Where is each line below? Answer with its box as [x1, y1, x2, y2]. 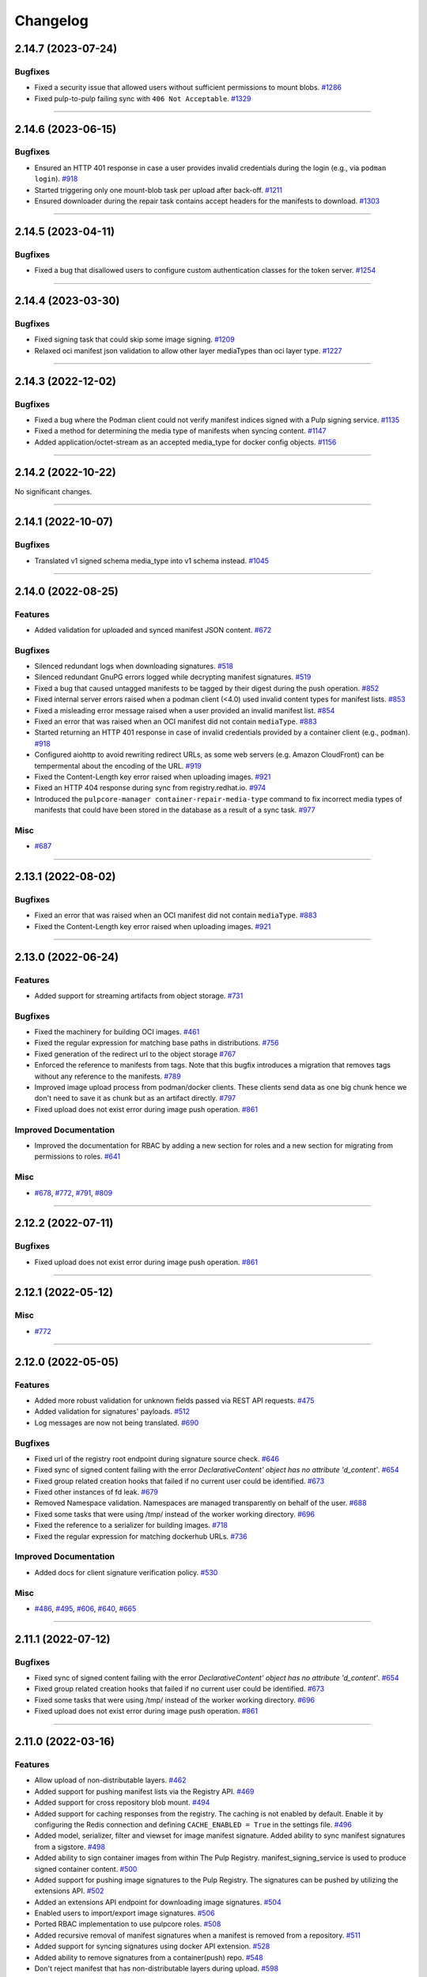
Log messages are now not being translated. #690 [34, 1418, 199, 1427]
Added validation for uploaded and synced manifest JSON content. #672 [34, 625, 272, 634]
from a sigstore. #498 [34, 1842, 106, 1851]
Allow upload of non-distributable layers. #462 [34, 1775, 187, 1785]
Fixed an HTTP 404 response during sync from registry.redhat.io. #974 [34, 783, 266, 792]
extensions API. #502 [34, 1886, 104, 1896]
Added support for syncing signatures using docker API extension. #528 [34, 1941, 270, 1951]
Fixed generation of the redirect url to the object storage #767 [34, 1049, 236, 1059]
